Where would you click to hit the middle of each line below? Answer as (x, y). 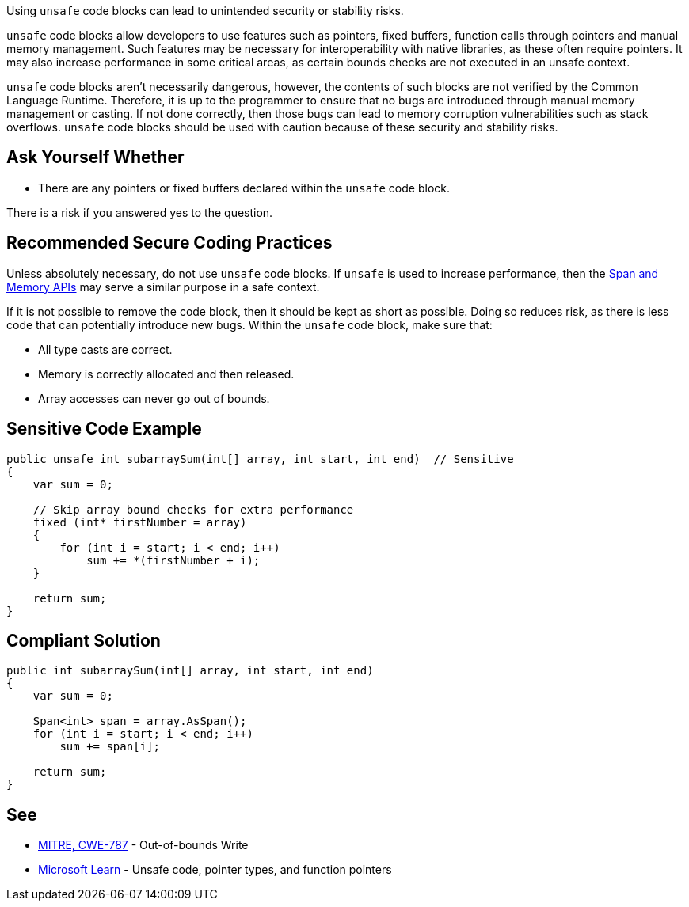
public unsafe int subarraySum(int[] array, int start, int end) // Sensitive (260, 459)
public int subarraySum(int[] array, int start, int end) (190, 671)
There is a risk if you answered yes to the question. (140, 212)
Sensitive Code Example (104, 429)
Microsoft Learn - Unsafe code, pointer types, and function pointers (215, 870)
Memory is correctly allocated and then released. (166, 374)
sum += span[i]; (110, 747)
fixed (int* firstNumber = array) (140, 522)
